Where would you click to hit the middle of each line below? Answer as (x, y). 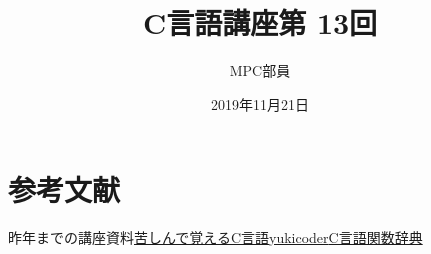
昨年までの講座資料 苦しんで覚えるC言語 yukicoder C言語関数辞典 (215, 237)
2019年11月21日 (260, 103)
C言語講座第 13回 (260, 22)
